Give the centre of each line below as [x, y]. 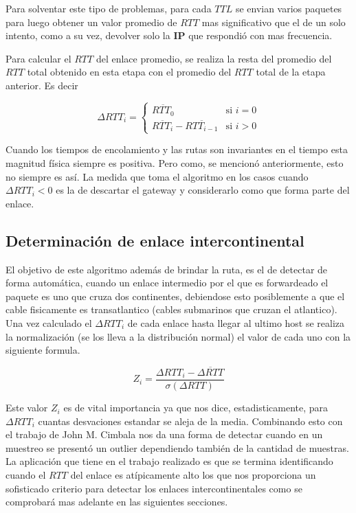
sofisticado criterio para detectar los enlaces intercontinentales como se [154, 488]
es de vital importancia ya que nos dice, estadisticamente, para [196, 408]
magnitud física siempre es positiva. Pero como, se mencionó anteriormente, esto [175, 163]
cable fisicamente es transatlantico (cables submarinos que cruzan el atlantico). [171, 309]
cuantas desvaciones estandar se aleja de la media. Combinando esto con [190, 421]
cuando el [26, 475]
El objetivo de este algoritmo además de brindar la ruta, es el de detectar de [167, 269]
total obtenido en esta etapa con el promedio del [129, 72]
